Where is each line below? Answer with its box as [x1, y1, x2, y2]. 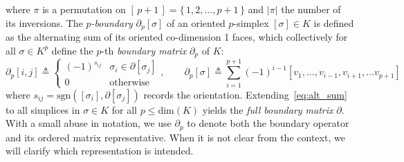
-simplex [233, 15, 269, 30]
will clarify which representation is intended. [6, 143, 194, 158]
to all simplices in [6, 102, 80, 117]
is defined [313, 15, 354, 30]
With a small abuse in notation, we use [6, 116, 172, 130]
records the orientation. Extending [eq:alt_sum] [143, 87, 347, 101]
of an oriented [167, 15, 226, 30]
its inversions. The [6, 15, 83, 30]
